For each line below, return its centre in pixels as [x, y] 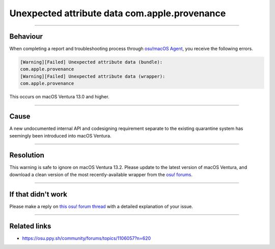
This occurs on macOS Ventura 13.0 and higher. [59, 97]
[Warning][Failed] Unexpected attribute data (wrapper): [93, 76]
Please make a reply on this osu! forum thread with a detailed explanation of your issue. [101, 206]
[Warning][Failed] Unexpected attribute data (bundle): [91, 62]
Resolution [27, 155]
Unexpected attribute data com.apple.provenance [118, 13]
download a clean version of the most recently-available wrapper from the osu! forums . [101, 174]
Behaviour [26, 36]
